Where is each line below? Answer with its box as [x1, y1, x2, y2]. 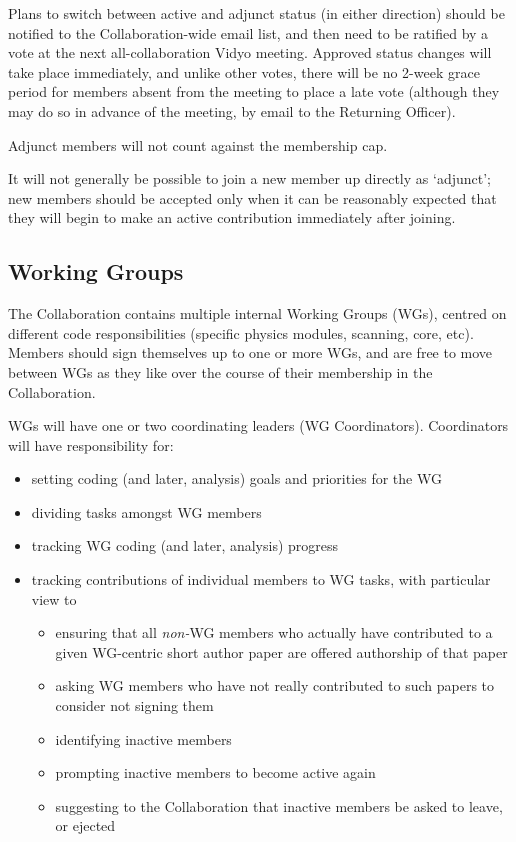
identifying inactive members [55, 728, 232, 749]
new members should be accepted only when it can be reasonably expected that [8, 187, 497, 208]
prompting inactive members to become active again [55, 762, 376, 783]
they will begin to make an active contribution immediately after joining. [8, 207, 456, 228]
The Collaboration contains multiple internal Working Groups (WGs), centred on [8, 303, 507, 324]
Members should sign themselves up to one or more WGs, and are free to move [8, 342, 493, 363]
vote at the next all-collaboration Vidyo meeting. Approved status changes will [8, 42, 492, 63]
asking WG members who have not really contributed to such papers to [55, 675, 495, 696]
